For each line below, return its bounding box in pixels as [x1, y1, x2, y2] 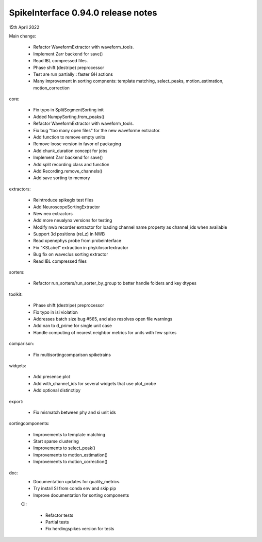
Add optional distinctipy [33, 388, 81, 393]
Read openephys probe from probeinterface [33, 238, 121, 244]
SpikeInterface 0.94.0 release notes [9, 7, 157, 18]
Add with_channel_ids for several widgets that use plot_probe [33, 380, 156, 386]
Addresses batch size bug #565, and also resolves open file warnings [33, 316, 173, 322]
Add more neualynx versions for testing [33, 218, 113, 223]
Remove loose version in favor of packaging [33, 141, 121, 147]
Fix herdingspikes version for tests [45, 526, 115, 532]
